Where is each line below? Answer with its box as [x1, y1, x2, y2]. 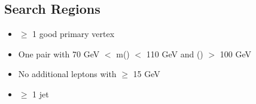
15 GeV [133, 68, 160, 80]
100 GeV [220, 47, 251, 60]
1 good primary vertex [32, 27, 115, 40]
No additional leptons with [18, 68, 117, 80]
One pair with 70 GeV [18, 47, 100, 60]
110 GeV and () [146, 47, 203, 60]
